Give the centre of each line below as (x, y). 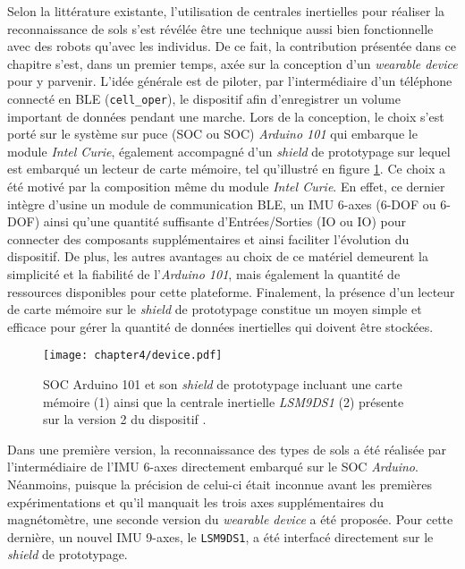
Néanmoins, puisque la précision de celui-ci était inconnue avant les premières (220, 484)
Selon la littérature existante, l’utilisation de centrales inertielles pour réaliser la (226, 11)
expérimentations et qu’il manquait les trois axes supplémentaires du (195, 501)
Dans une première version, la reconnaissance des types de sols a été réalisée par (227, 449)
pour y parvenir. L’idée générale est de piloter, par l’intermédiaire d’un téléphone (230, 81)
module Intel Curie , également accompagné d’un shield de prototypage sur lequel (229, 151)
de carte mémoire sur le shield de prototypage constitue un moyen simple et (215, 309)
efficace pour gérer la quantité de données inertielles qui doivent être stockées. (220, 326)
